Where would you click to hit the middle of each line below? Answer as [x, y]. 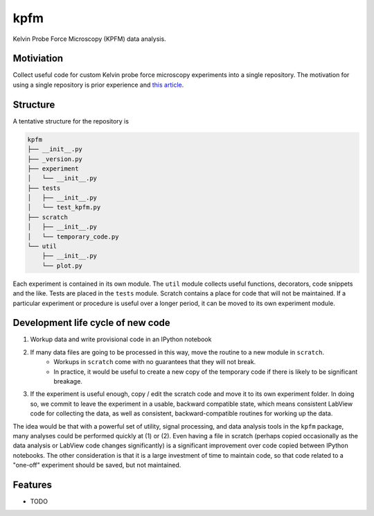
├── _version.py [55, 159]
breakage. [68, 381]
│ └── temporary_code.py [73, 237]
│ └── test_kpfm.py [64, 207]
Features [32, 484]
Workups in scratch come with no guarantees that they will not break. [155, 362]
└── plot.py [62, 266]
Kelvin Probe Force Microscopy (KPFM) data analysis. [89, 39]
